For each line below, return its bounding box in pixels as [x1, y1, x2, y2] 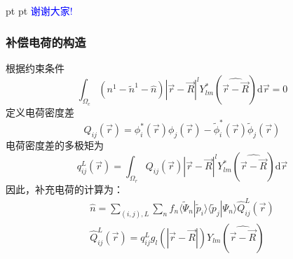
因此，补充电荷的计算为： [6, 181, 123, 196]
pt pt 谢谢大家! [6, 3, 73, 17]
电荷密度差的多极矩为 [6, 137, 104, 152]
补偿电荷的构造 [6, 33, 86, 50]
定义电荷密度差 [6, 104, 74, 119]
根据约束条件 [6, 60, 64, 75]
